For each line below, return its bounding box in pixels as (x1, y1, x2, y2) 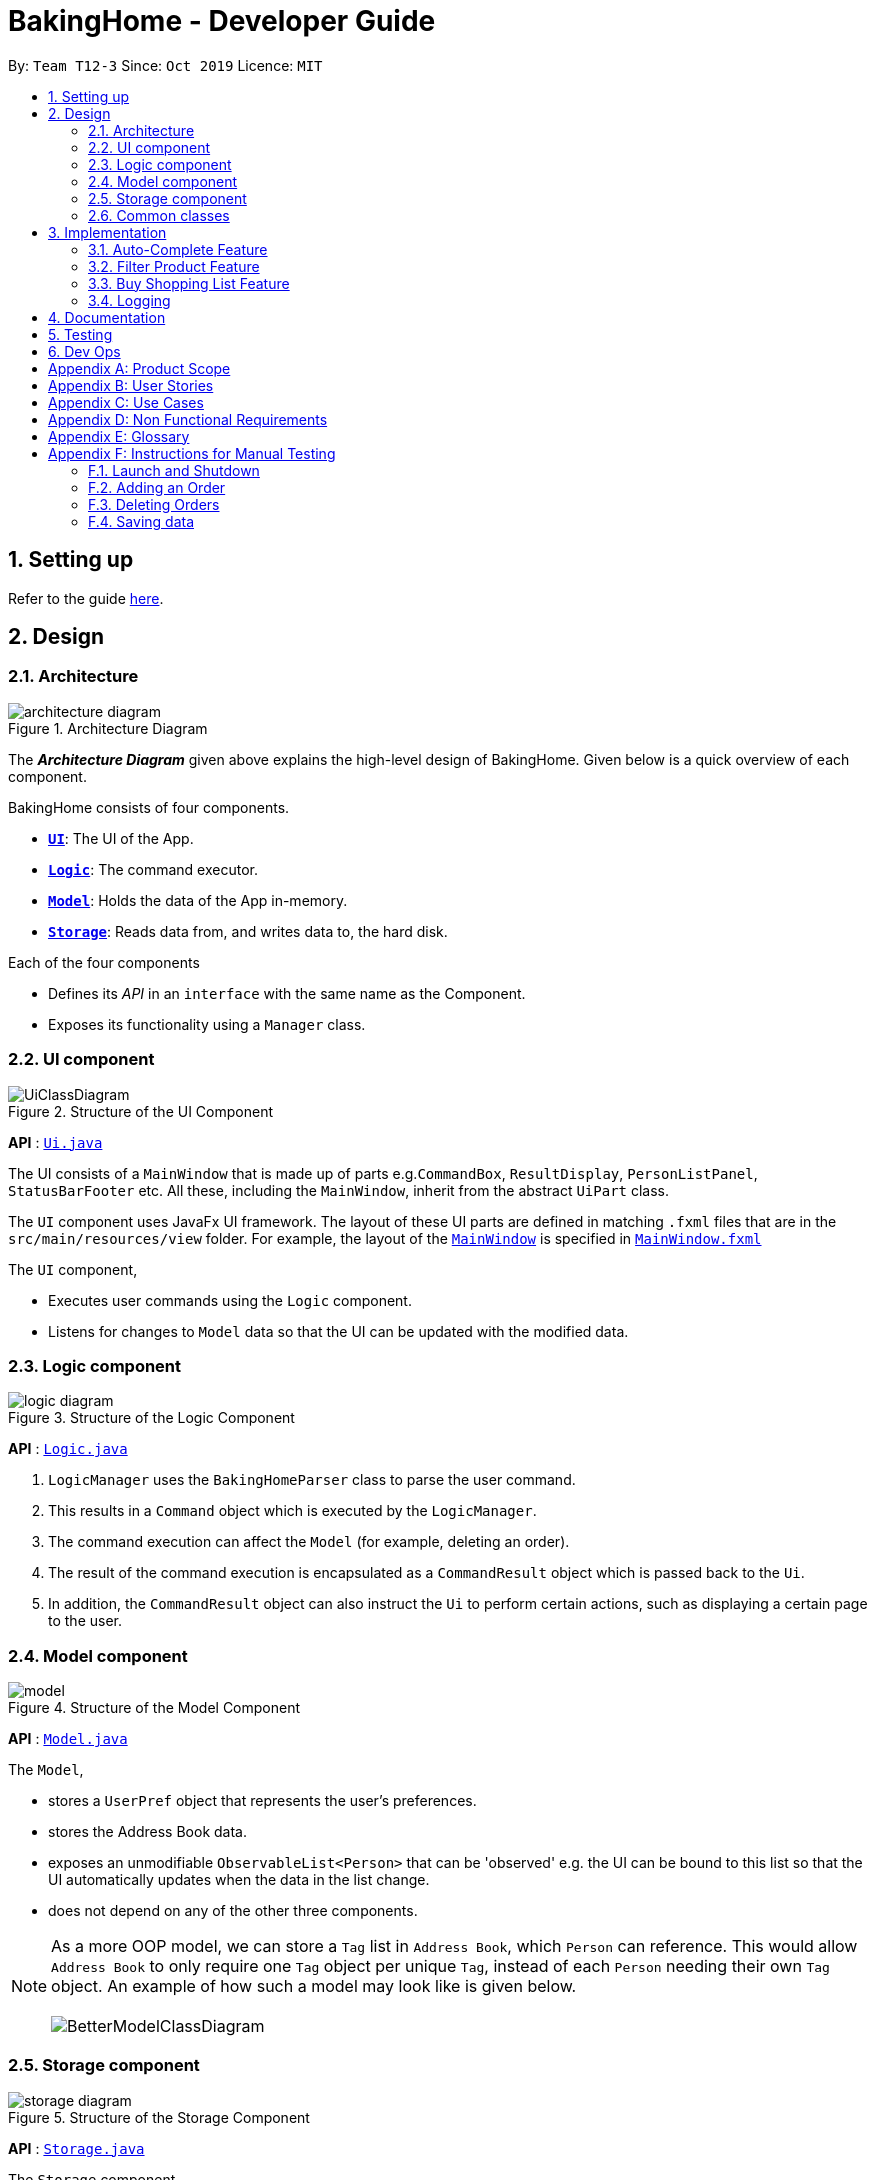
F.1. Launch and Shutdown (88, 461, 260, 479)
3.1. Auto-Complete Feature (88, 240, 268, 258)
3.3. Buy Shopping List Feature (88, 274, 290, 292)
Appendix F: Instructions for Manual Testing (48, 444, 336, 462)
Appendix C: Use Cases (48, 393, 204, 411)
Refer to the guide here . (8, 589, 164, 607)
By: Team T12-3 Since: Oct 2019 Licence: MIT (8, 56, 323, 74)
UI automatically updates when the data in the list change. (48, 1871, 430, 1889)
